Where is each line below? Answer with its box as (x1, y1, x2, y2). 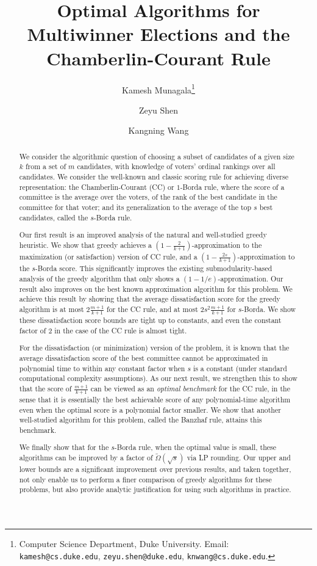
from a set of (25, 161, 66, 172)
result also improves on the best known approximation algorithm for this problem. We (19, 283, 293, 294)
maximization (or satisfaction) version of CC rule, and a (19, 251, 198, 261)
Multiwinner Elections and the (27, 21, 290, 46)
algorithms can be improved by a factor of (19, 452, 153, 463)
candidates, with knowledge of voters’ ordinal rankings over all (77, 161, 276, 172)
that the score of (19, 383, 72, 393)
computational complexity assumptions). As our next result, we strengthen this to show (19, 373, 297, 383)
